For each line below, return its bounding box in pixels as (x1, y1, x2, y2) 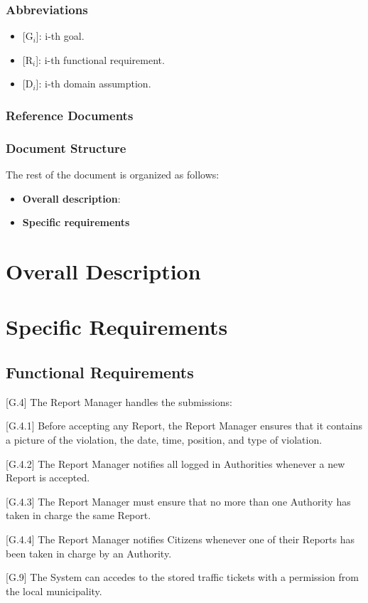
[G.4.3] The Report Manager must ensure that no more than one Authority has (6, 493, 351, 508)
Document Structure (6, 139, 126, 156)
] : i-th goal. (36, 28, 85, 43)
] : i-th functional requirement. (36, 52, 165, 67)
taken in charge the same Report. (6, 508, 151, 523)
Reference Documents (6, 106, 134, 124)
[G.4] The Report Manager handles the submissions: (6, 394, 232, 409)
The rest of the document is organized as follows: (6, 167, 220, 182)
